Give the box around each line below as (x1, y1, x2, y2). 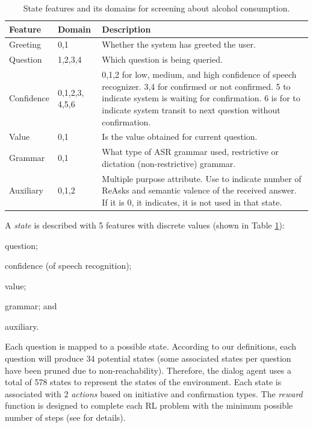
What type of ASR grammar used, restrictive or (102, 145, 279, 158)
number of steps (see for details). (5, 411, 126, 424)
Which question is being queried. (102, 53, 223, 66)
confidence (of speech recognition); (5, 259, 132, 272)
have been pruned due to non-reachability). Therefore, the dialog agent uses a (5, 363, 291, 376)
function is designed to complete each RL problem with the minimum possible (5, 399, 293, 412)
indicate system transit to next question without (102, 103, 280, 116)
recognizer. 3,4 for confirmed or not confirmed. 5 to (102, 80, 291, 92)
